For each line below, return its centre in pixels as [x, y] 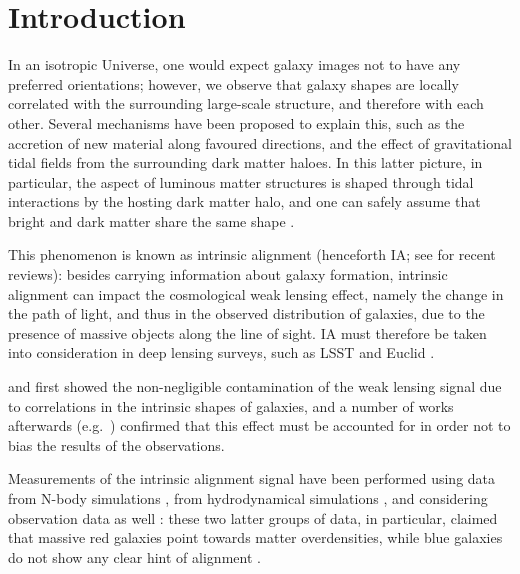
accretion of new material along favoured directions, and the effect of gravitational [260, 142]
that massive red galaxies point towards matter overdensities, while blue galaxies [255, 537]
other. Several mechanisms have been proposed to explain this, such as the [236, 122]
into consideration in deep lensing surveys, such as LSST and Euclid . [221, 352]
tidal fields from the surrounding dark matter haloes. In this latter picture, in [245, 162]
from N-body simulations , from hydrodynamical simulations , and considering [248, 498]
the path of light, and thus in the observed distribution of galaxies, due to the [246, 313]
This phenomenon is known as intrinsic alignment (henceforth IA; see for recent [252, 254]
